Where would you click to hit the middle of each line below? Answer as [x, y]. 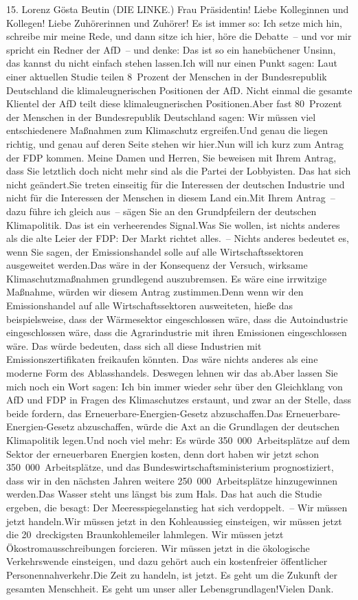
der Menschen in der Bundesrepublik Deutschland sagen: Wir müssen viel [161, 116]
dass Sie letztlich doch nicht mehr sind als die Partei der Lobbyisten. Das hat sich [179, 171]
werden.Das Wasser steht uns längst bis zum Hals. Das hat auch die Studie [164, 494]
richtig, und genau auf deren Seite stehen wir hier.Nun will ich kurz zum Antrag [175, 143]
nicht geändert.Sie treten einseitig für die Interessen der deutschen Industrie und [176, 184]
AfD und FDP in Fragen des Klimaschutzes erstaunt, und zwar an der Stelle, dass [179, 400]
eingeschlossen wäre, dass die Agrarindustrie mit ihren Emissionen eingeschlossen [177, 332]
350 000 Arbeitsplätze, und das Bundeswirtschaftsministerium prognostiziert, [170, 467]
